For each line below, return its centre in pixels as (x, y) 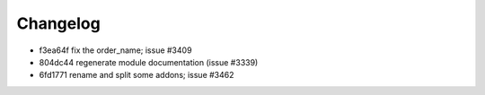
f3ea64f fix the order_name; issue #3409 (115, 50)
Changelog (58, 23)
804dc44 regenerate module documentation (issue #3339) (149, 62)
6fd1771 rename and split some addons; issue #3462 (137, 75)
